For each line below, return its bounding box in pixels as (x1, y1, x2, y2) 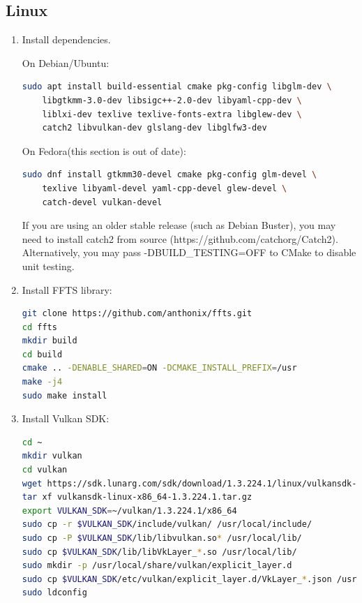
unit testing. (22, 258, 75, 273)
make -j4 (22, 377, 63, 387)
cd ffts (22, 322, 57, 332)
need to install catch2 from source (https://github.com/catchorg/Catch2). (22, 231, 338, 246)
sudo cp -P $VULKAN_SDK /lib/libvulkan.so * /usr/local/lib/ (22, 533, 302, 544)
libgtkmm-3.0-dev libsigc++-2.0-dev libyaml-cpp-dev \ (42, 95, 302, 105)
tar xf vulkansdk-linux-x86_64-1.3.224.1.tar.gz (22, 492, 252, 502)
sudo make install (22, 390, 107, 401)
